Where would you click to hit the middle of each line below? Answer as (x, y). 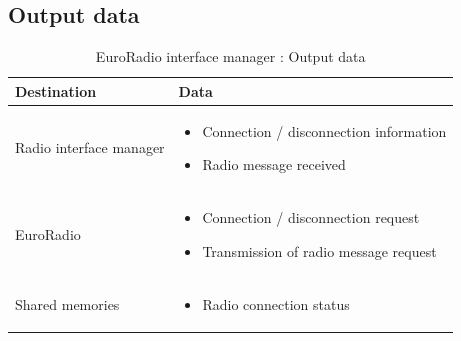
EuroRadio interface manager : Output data (230, 56)
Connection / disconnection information (324, 130)
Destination (56, 90)
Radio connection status (276, 303)
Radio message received (274, 164)
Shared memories (67, 303)
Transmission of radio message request (319, 250)
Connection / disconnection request (311, 217)
